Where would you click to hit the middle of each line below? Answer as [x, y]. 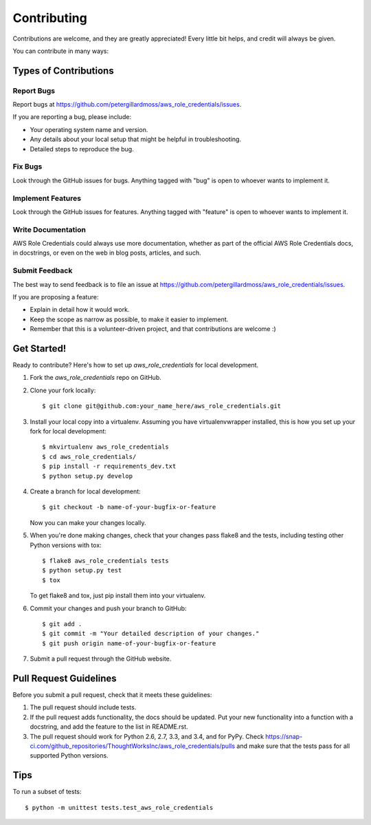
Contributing [50, 18]
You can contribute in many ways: [61, 51]
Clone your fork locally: [63, 390]
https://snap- [284, 736]
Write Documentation [49, 229]
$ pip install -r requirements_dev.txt [109, 467]
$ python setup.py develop [88, 476]
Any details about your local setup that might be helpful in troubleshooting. [136, 139]
